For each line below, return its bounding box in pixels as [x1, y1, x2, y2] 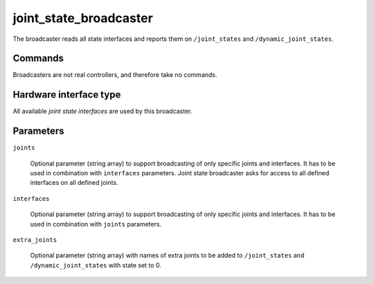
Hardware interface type [12, 89, 121, 100]
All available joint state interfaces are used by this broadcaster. [12, 107, 193, 116]
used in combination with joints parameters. [30, 220, 162, 228]
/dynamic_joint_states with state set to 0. [30, 260, 162, 269]
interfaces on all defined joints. [30, 179, 118, 187]
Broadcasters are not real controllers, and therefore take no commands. [12, 71, 217, 79]
